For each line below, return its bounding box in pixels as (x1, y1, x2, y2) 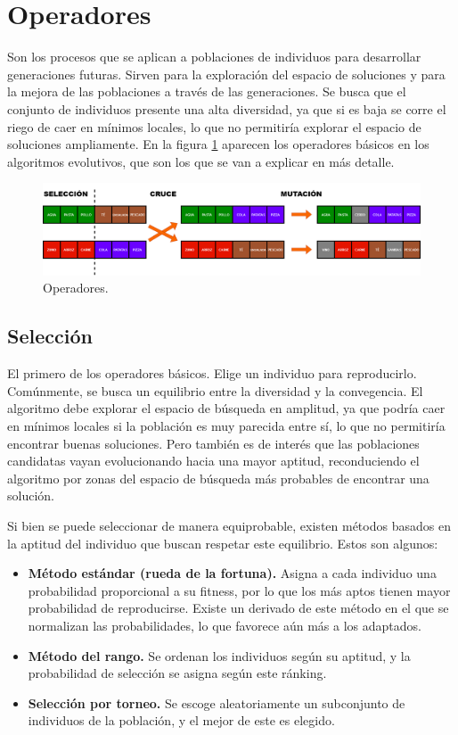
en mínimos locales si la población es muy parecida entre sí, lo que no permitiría (7, 416, 446, 434)
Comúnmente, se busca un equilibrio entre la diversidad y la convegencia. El (7, 381, 423, 400)
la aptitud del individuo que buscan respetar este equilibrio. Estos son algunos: (7, 533, 438, 552)
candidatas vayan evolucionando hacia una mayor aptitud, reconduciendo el (7, 451, 420, 470)
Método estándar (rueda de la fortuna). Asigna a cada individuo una (28, 564, 437, 582)
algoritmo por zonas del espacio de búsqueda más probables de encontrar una (7, 468, 429, 487)
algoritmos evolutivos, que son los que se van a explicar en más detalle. (7, 152, 395, 170)
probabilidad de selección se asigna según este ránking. (28, 664, 327, 682)
